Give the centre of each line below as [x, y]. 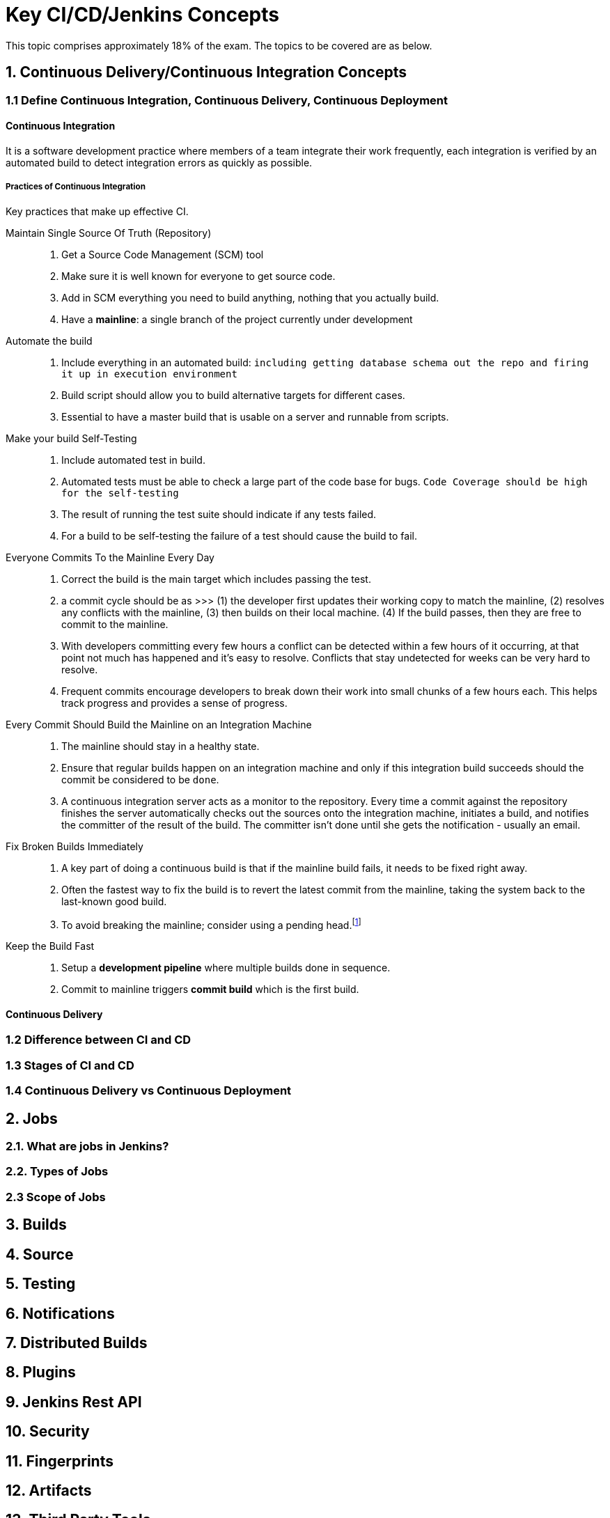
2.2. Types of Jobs [57, 1172]
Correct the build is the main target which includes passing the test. [216, 579]
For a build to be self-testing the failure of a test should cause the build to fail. [239, 535]
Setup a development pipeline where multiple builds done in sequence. [226, 968]
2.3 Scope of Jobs [56, 1197]
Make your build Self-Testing [71, 438]
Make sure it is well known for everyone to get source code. [198, 276]
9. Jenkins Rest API [74, 1402]
